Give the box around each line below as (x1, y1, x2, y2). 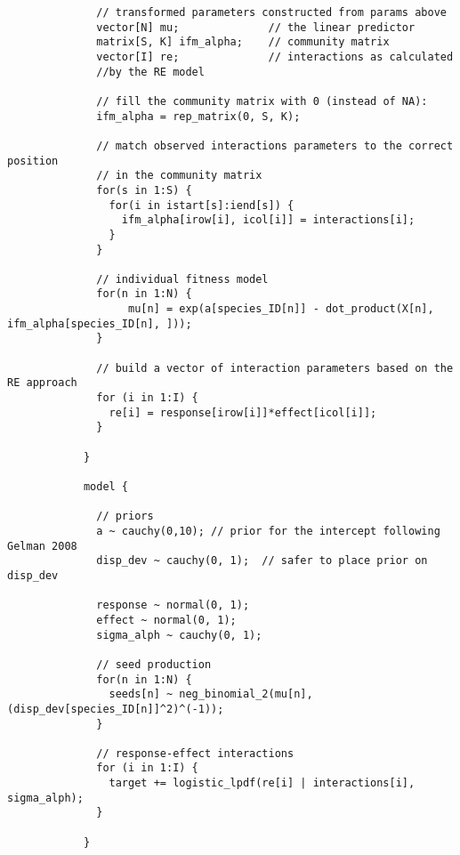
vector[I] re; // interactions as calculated (96, 50, 454, 63)
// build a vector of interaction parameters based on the (96, 361, 454, 375)
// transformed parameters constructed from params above (96, 6, 447, 19)
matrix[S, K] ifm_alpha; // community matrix (96, 36, 390, 49)
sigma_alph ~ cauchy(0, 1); (96, 628, 262, 641)
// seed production (96, 657, 212, 671)
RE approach (7, 376, 77, 390)
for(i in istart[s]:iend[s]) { (109, 198, 295, 212)
